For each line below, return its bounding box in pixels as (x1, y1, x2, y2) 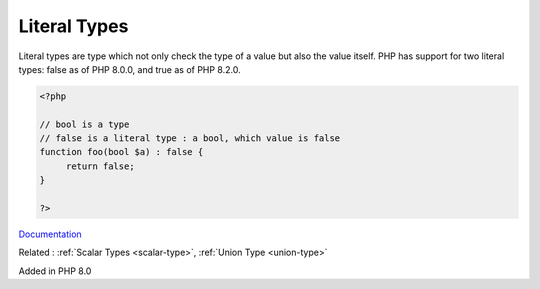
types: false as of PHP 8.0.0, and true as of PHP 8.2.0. (18, 63, 241, 75)
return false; (65, 160, 135, 172)
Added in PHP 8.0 (18, 265, 92, 277)
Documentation (18, 228, 82, 240)
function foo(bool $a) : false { (39, 146, 204, 158)
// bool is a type (39, 118, 130, 130)
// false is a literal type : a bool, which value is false (39, 133, 341, 144)
